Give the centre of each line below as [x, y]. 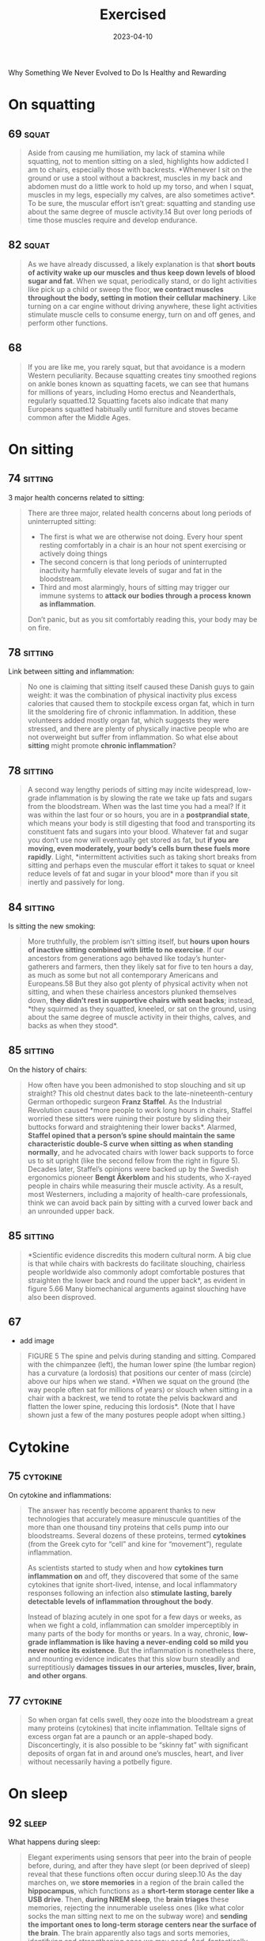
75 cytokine [35, 1477]
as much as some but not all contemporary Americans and [123, 975]
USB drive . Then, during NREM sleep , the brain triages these [128, 1899]
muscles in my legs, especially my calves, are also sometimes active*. [141, 195]
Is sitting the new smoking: [52, 926]
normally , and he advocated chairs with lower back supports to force [141, 1152]
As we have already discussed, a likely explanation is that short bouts [141, 264]
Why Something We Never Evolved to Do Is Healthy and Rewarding [117, 72]
